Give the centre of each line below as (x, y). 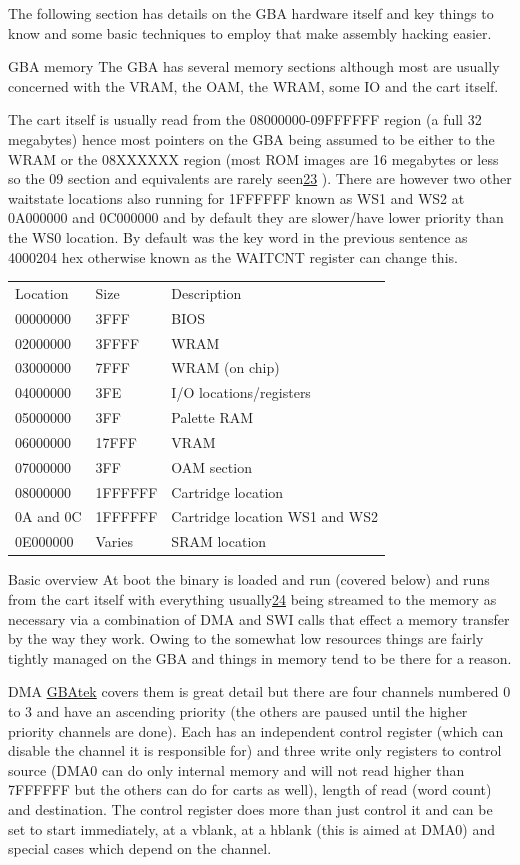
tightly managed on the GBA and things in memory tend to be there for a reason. (260, 657)
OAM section (211, 466)
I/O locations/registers (241, 392)
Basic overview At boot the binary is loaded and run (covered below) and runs (249, 579)
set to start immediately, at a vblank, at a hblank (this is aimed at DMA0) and (252, 828)
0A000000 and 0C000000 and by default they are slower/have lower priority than (256, 217)
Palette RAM (212, 417)
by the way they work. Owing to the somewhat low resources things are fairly (246, 638)
